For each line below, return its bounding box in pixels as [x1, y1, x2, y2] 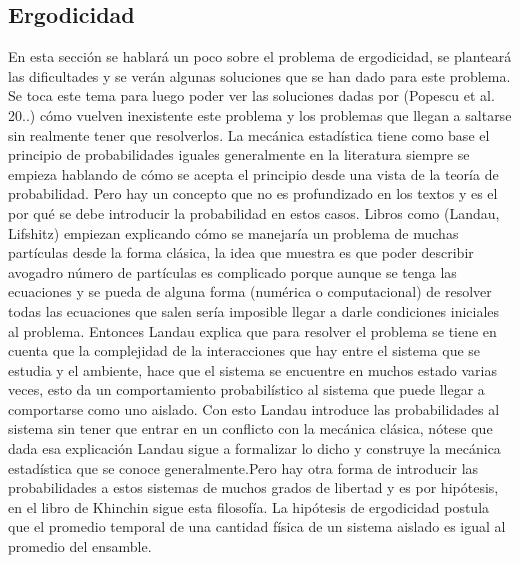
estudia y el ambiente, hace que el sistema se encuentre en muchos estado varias [8, 359, 497, 380]
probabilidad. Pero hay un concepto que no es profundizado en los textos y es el [8, 183, 498, 204]
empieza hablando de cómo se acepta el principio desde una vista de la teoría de [8, 163, 499, 184]
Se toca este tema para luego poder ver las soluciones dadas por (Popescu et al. [8, 85, 495, 106]
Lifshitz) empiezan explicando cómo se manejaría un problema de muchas [8, 222, 459, 243]
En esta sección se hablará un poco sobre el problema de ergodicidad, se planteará [8, 46, 512, 67]
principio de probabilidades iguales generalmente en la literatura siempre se [8, 144, 470, 165]
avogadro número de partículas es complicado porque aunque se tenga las [8, 261, 457, 282]
